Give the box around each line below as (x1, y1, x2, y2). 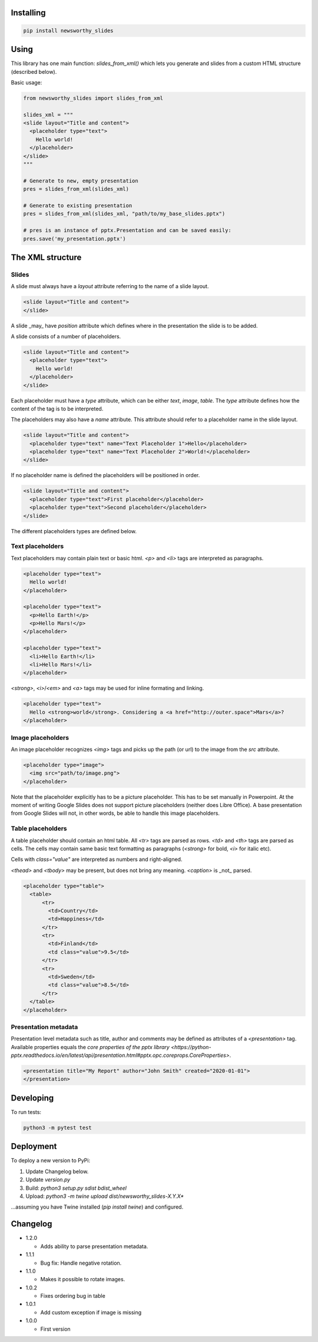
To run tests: (11, 1108, 41, 1115)
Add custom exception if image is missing (40, 1308, 142, 1316)
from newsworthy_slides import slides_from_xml (23, 94, 163, 102)
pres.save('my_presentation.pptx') (23, 235, 126, 242)
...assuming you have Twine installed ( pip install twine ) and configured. (11, 1203, 184, 1210)
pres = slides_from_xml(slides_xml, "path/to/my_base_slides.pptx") (23, 210, 226, 217)
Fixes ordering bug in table (40, 1292, 105, 1299)
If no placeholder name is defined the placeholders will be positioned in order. (11, 472, 200, 479)
